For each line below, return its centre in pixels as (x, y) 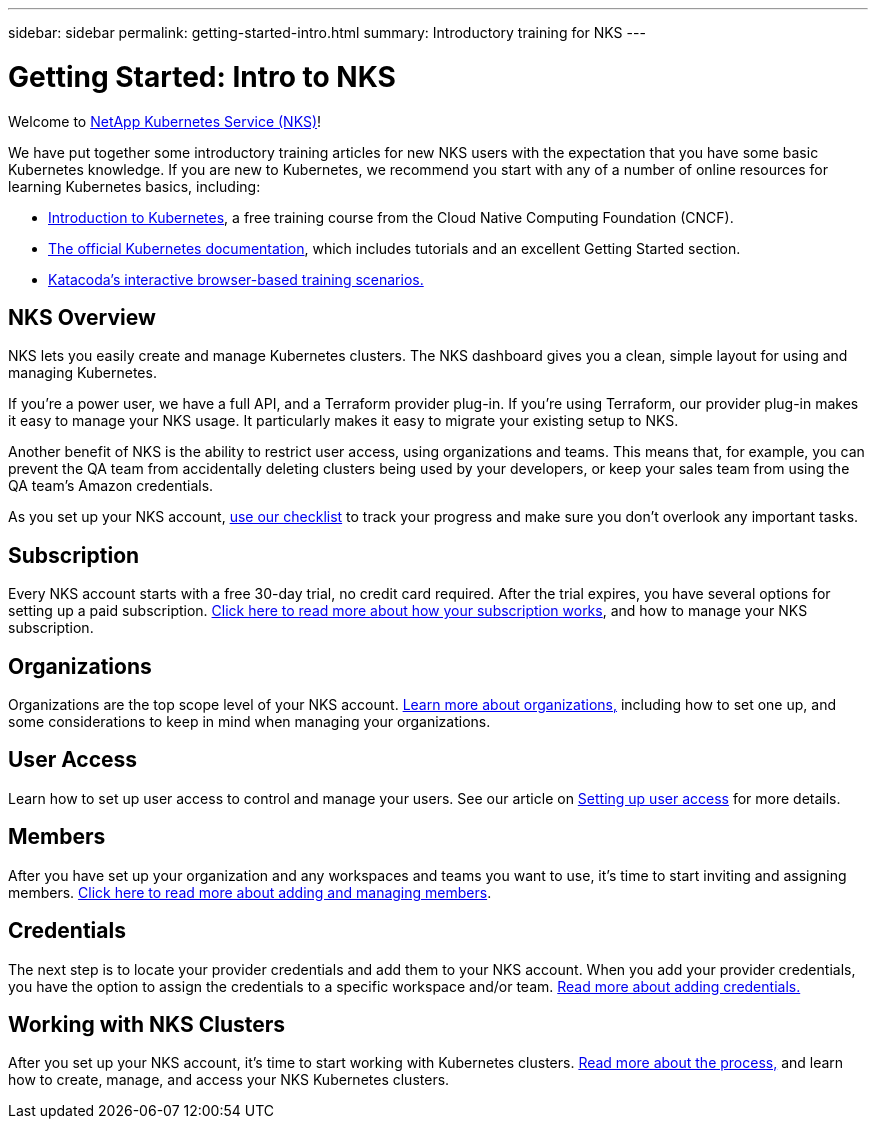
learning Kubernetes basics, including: (134, 186)
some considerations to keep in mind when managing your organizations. (249, 722)
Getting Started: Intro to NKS (202, 76)
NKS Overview (82, 317)
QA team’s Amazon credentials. (111, 486)
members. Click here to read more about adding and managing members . (250, 892)
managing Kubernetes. (82, 373)
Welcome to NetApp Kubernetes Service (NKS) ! (165, 121)
